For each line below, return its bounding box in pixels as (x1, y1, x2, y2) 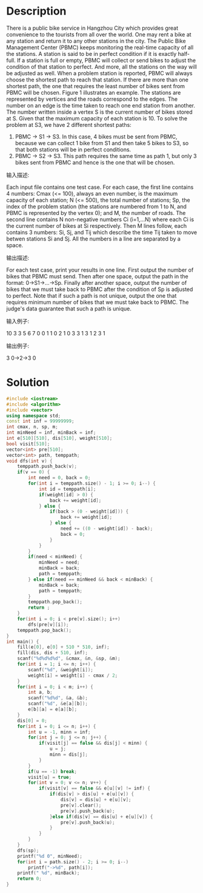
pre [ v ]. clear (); (60, 802, 102, 809)
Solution (6, 375, 50, 389)
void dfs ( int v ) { (6, 457, 53, 464)
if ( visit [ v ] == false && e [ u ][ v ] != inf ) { (38, 785, 150, 792)
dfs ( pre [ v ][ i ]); (28, 621, 69, 628)
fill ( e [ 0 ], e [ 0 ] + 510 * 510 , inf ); (17, 644, 110, 651)
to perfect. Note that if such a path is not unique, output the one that (6, 292, 177, 299)
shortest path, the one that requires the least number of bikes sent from (6, 82, 185, 89)
